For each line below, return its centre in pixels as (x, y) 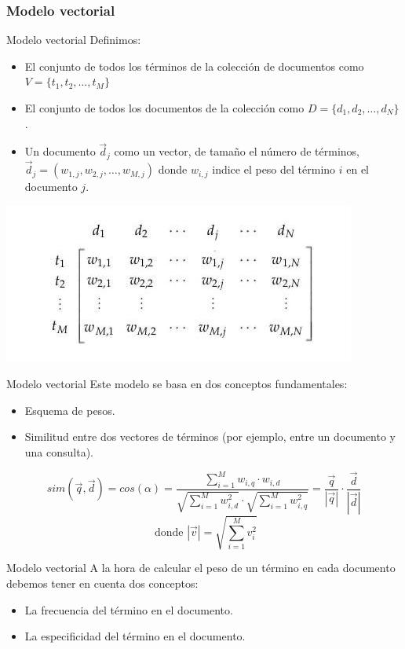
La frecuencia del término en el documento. (129, 609)
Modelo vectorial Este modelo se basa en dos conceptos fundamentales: (177, 384)
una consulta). (59, 452)
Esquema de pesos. (70, 410)
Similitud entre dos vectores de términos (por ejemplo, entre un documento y (210, 436)
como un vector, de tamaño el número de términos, (237, 151)
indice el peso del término (274, 169)
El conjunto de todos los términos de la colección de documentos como (194, 66)
